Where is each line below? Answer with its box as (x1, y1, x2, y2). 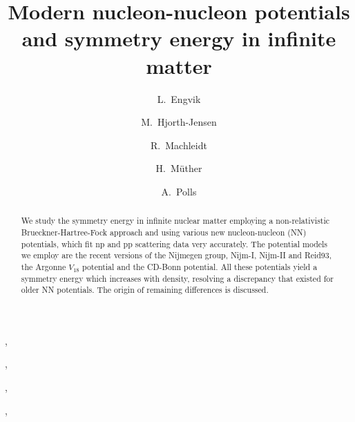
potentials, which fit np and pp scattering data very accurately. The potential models (21, 238, 328, 249)
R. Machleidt (151, 137, 207, 152)
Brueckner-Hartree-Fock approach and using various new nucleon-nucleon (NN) (21, 226, 307, 238)
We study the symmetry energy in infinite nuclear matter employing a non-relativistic (21, 215, 330, 227)
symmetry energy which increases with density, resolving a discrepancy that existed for (21, 272, 334, 284)
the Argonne (21, 260, 66, 272)
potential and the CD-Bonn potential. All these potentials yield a (82, 260, 318, 272)
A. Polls (161, 184, 197, 198)
